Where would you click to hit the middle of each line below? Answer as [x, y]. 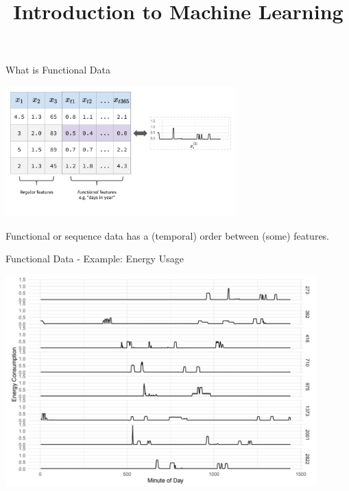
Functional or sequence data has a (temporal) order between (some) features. [168, 235]
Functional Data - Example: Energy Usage [95, 259]
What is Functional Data [58, 70]
